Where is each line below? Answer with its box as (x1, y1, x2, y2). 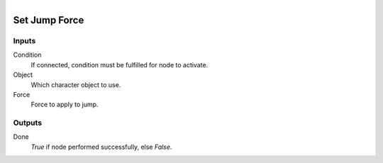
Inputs (13, 35, 36, 45)
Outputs (13, 118, 43, 128)
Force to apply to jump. (30, 100, 99, 109)
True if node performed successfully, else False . (30, 142, 172, 151)
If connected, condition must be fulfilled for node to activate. (30, 60, 209, 69)
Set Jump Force (13, 14, 84, 26)
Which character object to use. (30, 80, 121, 89)
